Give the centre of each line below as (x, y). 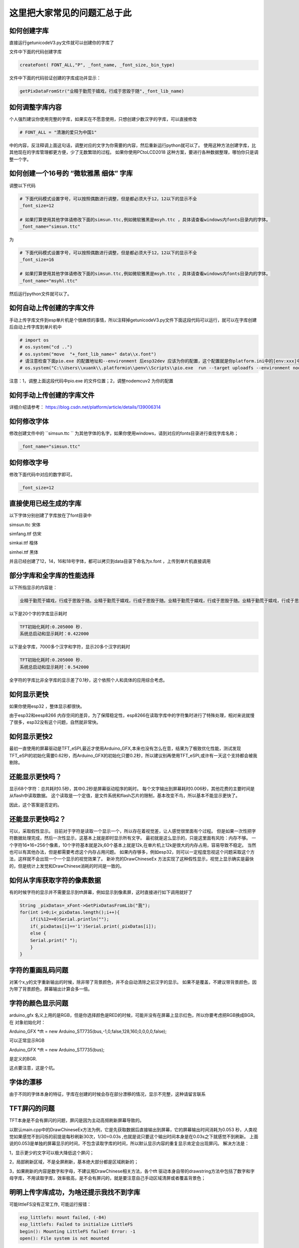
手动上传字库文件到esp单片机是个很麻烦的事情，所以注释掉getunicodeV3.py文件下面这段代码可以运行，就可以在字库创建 (133, 320)
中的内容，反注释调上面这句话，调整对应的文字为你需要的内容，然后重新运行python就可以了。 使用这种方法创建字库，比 (133, 145)
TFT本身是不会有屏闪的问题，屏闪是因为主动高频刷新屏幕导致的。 (77, 1120)
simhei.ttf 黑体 (24, 552)
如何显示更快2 (31, 737)
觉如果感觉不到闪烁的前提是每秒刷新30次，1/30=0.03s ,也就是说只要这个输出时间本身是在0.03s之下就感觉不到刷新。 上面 (134, 1137)
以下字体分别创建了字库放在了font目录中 (51, 515)
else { (38, 933)
